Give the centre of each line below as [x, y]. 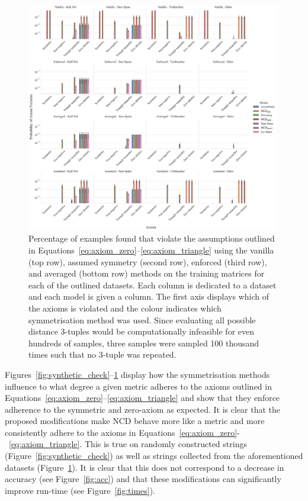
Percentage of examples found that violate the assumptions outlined [152, 238]
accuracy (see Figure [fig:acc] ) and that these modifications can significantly [143, 479]
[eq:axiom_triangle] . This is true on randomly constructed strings [128, 444]
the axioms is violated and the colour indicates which [125, 308]
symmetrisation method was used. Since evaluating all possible [142, 319]
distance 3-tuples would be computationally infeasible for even [142, 331]
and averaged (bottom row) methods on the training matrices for [147, 273]
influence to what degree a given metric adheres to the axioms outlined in [138, 386]
